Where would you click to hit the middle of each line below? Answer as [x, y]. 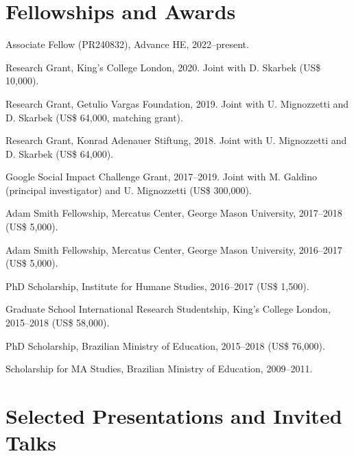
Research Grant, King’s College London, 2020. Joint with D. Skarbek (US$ [163, 67]
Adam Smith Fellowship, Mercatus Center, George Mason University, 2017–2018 [174, 213]
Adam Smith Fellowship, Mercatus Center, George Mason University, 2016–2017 [174, 249]
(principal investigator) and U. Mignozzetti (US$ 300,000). [129, 190]
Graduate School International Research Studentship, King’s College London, [168, 309]
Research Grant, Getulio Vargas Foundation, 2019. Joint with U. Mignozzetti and [177, 103]
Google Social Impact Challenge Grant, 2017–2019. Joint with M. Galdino [162, 177]
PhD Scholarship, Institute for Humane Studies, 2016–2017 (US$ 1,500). [157, 286]
